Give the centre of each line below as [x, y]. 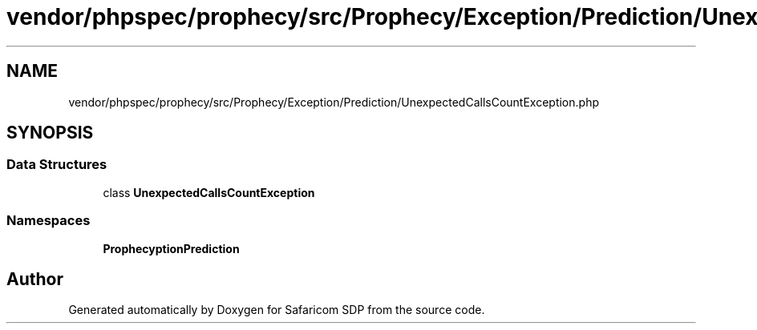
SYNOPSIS [50, 133]
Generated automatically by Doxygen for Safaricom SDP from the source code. [277, 310]
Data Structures [57, 165]
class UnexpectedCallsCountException [209, 192]
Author [35, 279]
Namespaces [49, 221]
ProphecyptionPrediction [171, 248]
